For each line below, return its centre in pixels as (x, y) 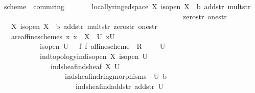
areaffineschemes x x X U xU (63, 36)
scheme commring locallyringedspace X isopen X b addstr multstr (127, 6)
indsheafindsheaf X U (85, 66)
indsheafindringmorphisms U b (116, 76)
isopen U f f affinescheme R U (102, 46)
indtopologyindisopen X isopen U (94, 56)
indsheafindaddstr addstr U (119, 86)
